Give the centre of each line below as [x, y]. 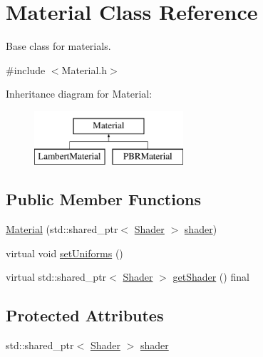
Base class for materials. [58, 46]
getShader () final [211, 277]
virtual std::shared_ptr [56, 277]
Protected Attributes [85, 315]
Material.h [84, 69]
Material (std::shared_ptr [62, 229]
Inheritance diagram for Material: [79, 94]
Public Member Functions [103, 199]
